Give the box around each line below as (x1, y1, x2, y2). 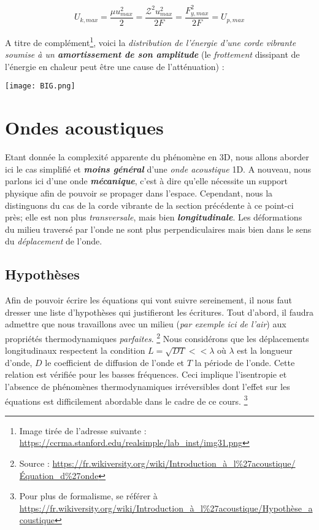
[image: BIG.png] (5, 82, 75, 91)
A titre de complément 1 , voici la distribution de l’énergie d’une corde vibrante (5, 34, 296, 49)
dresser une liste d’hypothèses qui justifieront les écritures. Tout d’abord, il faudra (5, 305, 313, 318)
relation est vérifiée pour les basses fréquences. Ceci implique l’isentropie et (5, 368, 287, 381)
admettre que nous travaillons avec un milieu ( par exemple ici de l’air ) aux (5, 318, 286, 330)
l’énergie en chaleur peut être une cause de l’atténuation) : (5, 60, 225, 72)
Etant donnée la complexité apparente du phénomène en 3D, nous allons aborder (5, 150, 309, 163)
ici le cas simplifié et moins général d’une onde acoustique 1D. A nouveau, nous (5, 162, 312, 175)
